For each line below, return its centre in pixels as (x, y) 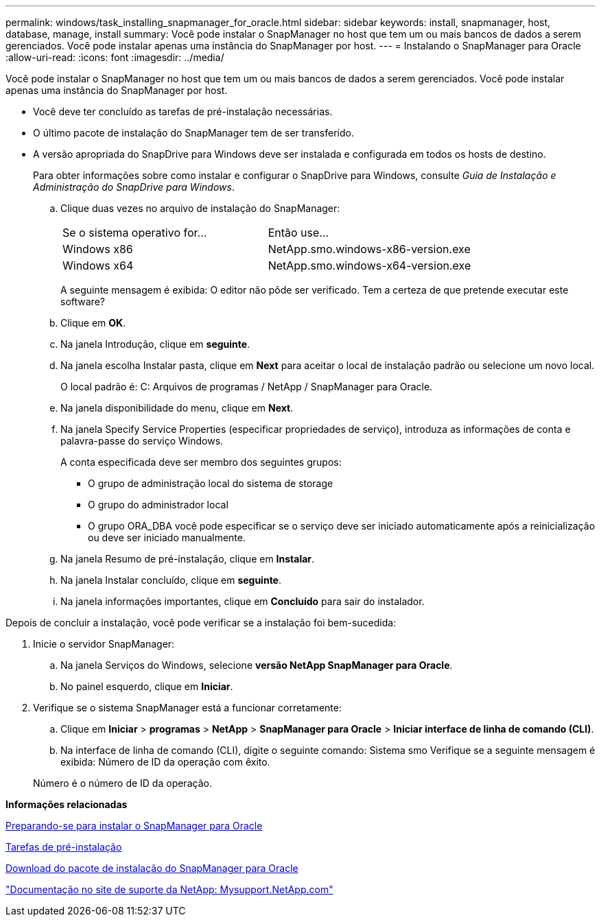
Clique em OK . (93, 323)
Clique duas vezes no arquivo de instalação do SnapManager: (200, 208)
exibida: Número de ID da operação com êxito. (165, 762)
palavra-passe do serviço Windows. (142, 441)
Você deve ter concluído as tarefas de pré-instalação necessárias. (183, 111)
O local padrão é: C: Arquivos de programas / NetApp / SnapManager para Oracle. (247, 387)
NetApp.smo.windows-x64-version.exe (369, 265)
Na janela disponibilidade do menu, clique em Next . (177, 408)
